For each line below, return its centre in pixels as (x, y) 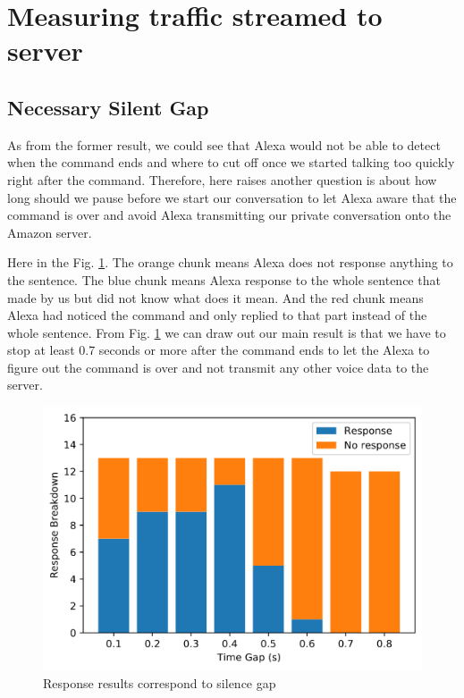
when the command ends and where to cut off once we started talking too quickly (231, 162)
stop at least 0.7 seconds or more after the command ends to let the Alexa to (219, 350)
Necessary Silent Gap (108, 107)
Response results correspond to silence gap (160, 682)
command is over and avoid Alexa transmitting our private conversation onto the (229, 215)
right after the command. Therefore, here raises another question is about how (222, 179)
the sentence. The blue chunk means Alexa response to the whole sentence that (224, 279)
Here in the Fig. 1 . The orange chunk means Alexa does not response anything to (230, 262)
